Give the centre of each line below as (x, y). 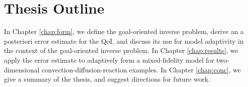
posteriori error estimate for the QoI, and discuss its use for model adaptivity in (124, 41)
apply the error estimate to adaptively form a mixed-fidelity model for (109, 60)
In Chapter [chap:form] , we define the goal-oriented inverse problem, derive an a (124, 31)
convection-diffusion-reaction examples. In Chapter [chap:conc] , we (141, 69)
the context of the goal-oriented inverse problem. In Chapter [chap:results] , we (121, 50)
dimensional (22, 69)
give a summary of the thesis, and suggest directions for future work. (107, 79)
